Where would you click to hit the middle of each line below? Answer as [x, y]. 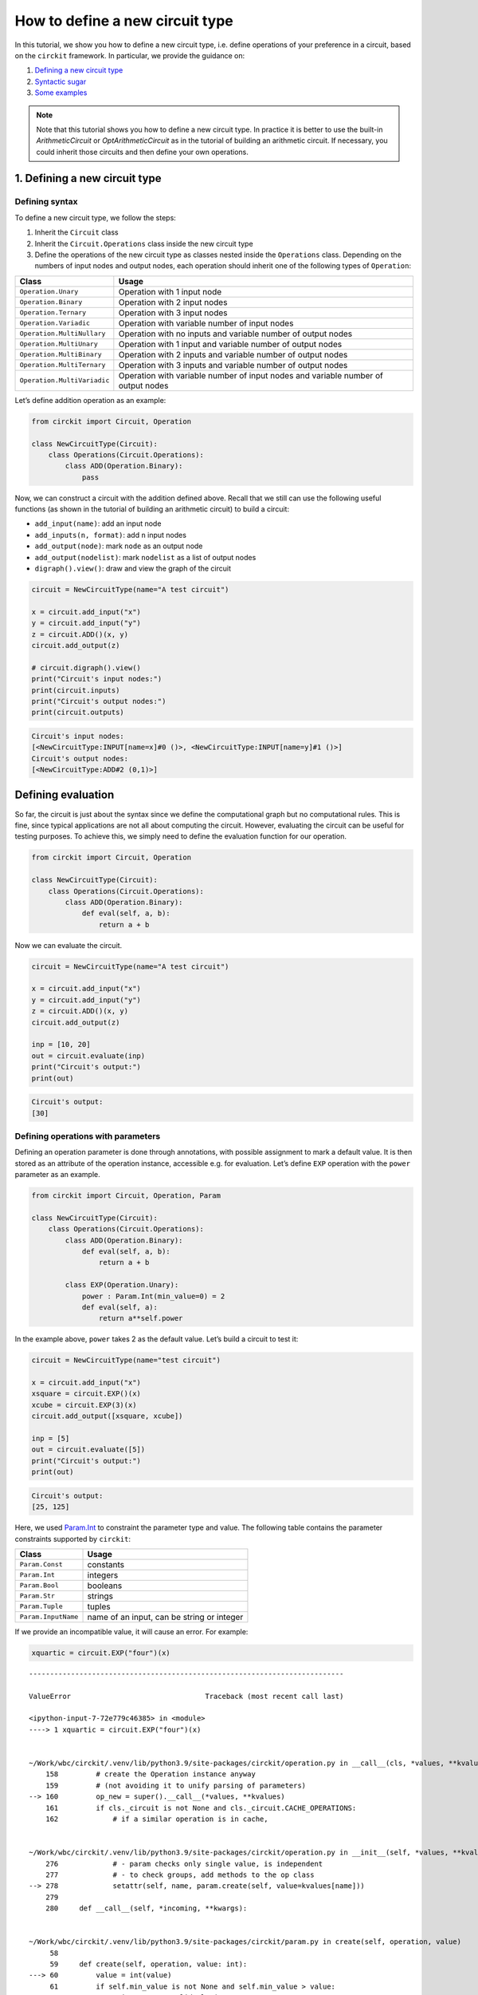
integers [103, 1574]
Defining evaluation [65, 795]
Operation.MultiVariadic [65, 380]
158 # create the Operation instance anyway [151, 1774]
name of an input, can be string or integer [165, 1617]
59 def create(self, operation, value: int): [149, 1964]
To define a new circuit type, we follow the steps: [96, 217]
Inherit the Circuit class [76, 232]
